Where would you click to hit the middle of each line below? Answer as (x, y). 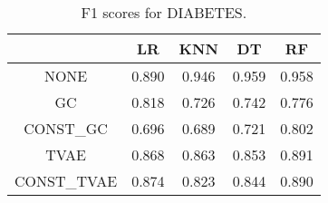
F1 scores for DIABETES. (164, 12)
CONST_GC (66, 128)
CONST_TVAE (66, 181)
